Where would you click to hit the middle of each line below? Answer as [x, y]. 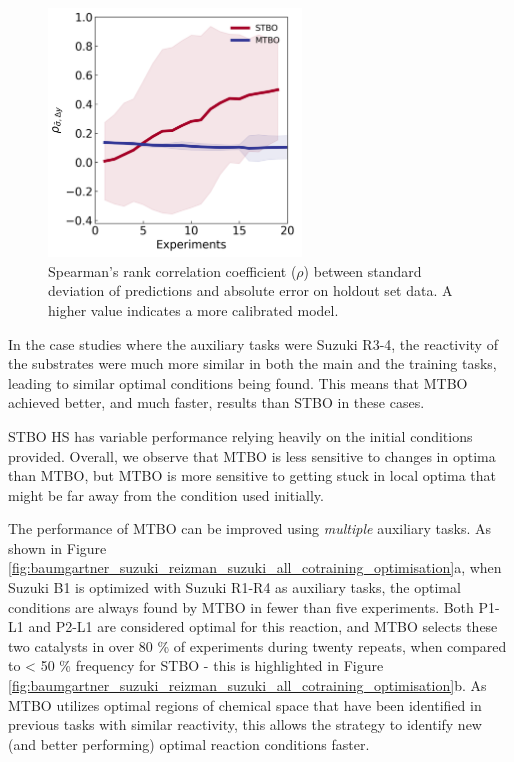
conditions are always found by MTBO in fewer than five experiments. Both [241, 606]
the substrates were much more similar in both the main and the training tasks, [252, 363]
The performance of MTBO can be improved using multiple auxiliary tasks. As [249, 528]
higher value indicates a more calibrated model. [193, 309]
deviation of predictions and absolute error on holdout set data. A [250, 290]
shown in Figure [57, 547]
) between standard [362, 270]
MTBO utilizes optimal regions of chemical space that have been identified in [245, 704]
